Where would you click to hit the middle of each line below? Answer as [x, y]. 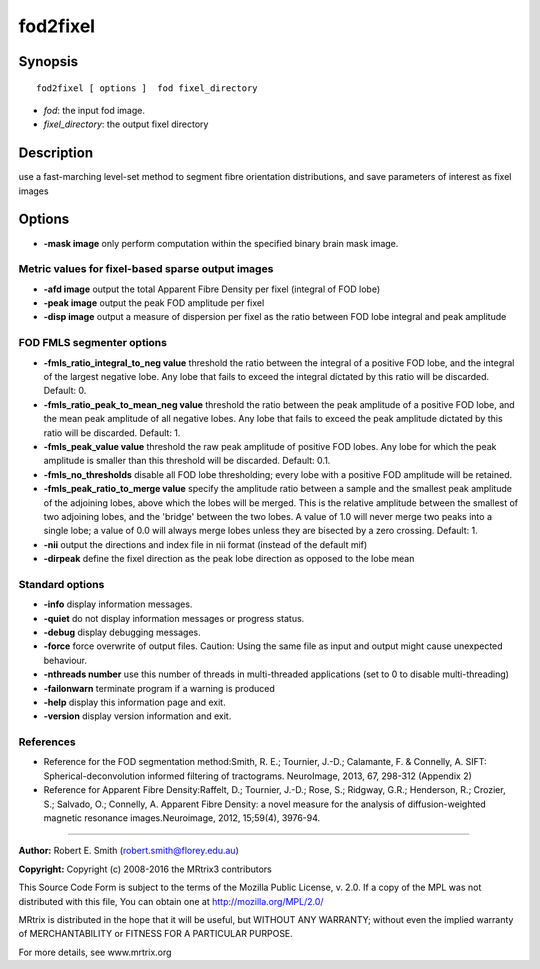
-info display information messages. [118, 604]
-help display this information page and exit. [134, 702]
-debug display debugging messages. [122, 632]
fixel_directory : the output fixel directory [126, 124]
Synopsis [48, 61]
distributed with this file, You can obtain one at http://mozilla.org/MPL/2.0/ [171, 901]
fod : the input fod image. [94, 110]
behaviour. [65, 660]
